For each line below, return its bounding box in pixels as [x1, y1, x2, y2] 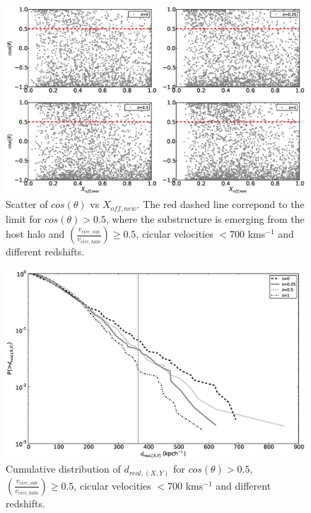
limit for [6, 211, 42, 226]
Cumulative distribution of [6, 461, 121, 476]
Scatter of [6, 197, 48, 212]
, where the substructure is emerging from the [105, 211, 305, 226]
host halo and [6, 226, 65, 241]
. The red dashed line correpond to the [136, 197, 305, 212]
